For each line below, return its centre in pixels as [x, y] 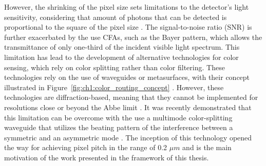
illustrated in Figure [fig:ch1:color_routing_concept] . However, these [114, 87]
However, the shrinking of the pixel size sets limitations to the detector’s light [127, 7]
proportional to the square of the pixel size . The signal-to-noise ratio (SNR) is [128, 27]
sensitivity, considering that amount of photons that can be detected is [116, 17]
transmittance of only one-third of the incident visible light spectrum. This [122, 47]
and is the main [207, 147]
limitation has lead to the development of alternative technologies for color [121, 57]
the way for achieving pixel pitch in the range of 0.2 [86, 147]
